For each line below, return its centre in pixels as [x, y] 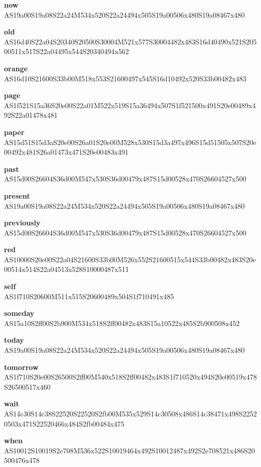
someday [19, 313]
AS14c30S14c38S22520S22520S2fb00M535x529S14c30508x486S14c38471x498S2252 [130, 413]
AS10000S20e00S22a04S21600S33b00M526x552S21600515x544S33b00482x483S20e [130, 259]
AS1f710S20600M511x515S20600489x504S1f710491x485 [89, 296]
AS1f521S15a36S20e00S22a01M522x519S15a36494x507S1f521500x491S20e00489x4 [130, 105]
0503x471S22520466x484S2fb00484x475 [64, 423]
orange [16, 68]
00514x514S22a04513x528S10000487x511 [67, 269]
